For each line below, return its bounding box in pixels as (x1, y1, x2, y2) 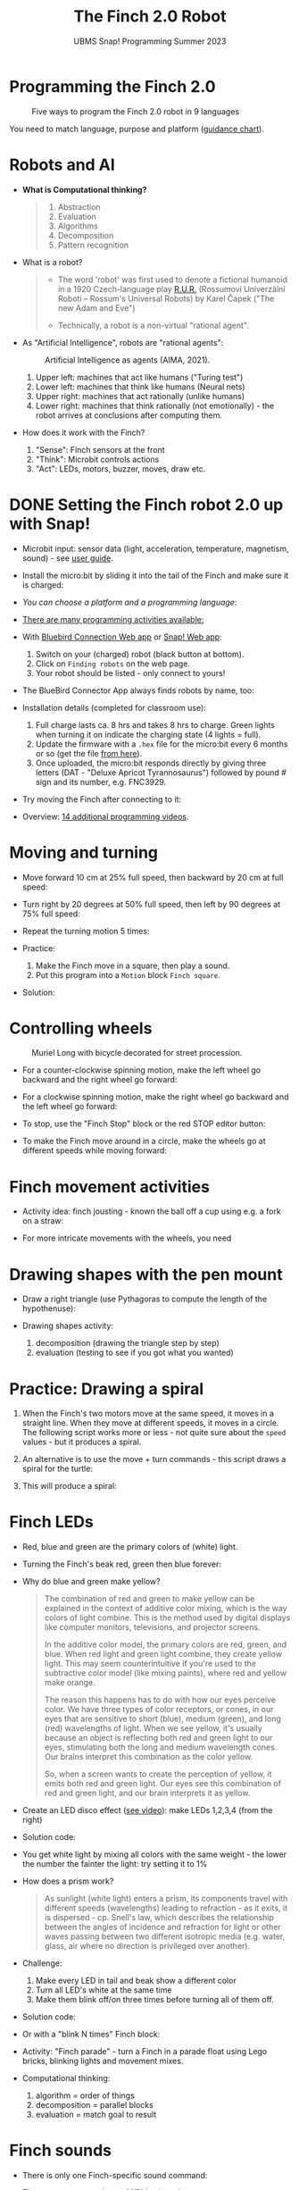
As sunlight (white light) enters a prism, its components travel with (44, 1893, 288, 1904)
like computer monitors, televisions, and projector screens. (44, 1622, 261, 1633)
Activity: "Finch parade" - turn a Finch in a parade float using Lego (21, 2046, 268, 2057)
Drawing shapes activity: (21, 1320, 114, 1332)
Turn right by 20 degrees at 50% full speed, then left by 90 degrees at (21, 899, 281, 909)
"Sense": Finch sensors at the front (35, 444, 165, 455)
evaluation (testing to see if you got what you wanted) (35, 1347, 234, 1358)
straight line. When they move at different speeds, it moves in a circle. (21, 1417, 279, 1428)
